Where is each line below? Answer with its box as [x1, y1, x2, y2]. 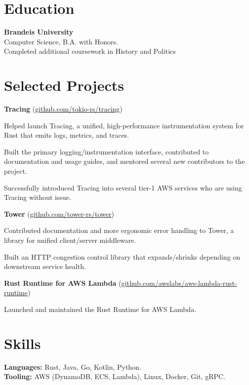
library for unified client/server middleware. [4, 234, 136, 245]
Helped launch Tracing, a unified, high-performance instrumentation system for [4, 120, 244, 130]
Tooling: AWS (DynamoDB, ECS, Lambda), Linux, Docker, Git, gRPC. [4, 371, 226, 382]
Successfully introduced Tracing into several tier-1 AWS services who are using [4, 182, 242, 192]
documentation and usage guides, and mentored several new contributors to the [4, 156, 245, 166]
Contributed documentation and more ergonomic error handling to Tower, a [4, 225, 234, 235]
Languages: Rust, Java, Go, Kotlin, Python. [4, 361, 141, 372]
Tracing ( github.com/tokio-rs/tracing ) [4, 104, 123, 114]
